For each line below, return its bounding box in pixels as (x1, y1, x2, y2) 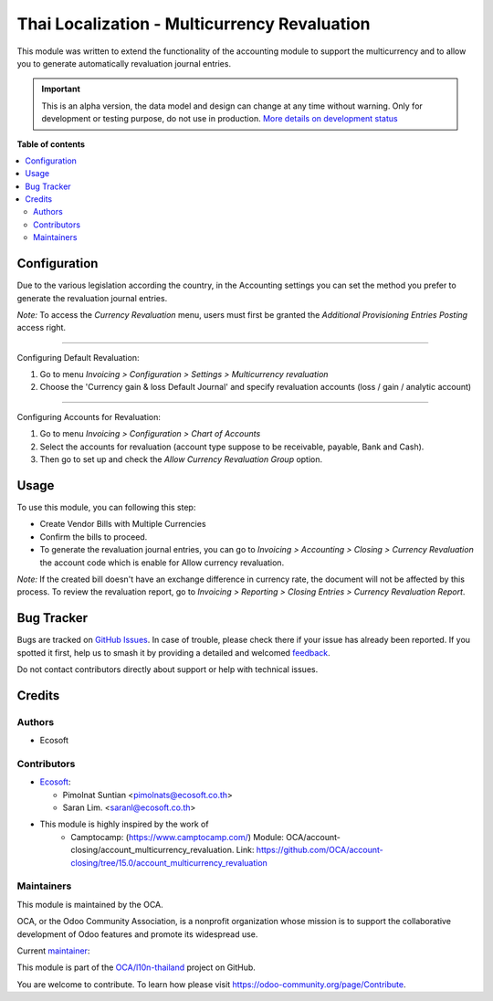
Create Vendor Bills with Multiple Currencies (39, 519, 206, 530)
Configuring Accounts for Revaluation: (16, 411, 162, 422)
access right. (16, 322, 67, 333)
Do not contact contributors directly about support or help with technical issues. (16, 663, 319, 675)
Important (41, 83, 81, 95)
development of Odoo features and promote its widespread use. (16, 928, 258, 940)
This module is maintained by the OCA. (16, 899, 163, 910)
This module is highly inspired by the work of (39, 818, 209, 830)
